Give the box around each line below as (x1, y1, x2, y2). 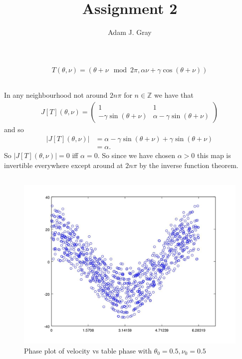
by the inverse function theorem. (139, 160, 239, 171)
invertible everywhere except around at (4, 160, 123, 171)
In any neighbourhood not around (4, 90, 108, 100)
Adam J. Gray (108, 27, 152, 37)
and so (4, 124, 24, 134)
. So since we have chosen (97, 150, 176, 161)
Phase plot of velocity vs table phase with (24, 345, 152, 356)
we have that (154, 90, 194, 100)
